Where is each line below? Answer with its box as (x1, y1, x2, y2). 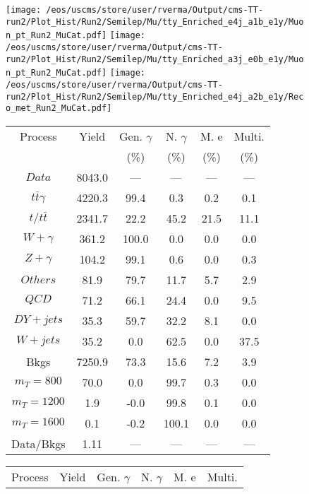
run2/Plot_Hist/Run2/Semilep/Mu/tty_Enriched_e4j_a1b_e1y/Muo (6, 16, 304, 27)
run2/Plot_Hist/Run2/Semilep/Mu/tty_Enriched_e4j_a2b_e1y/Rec (6, 91, 304, 102)
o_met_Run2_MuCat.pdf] (6, 103, 112, 114)
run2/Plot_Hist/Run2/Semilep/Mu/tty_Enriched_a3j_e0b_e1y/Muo (6, 54, 304, 64)
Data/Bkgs (11, 435, 66, 452)
